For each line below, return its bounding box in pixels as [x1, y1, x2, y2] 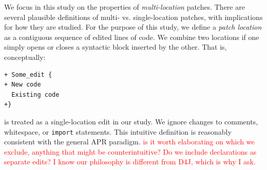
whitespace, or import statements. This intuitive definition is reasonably [4, 126, 232, 137]
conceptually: [4, 51, 46, 62]
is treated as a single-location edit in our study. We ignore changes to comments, [4, 116, 258, 126]
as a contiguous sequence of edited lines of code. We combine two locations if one [4, 31, 259, 42]
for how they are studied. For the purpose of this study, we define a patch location [4, 22, 262, 32]
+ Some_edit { [4, 71, 52, 78]
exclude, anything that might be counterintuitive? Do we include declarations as [4, 146, 257, 157]
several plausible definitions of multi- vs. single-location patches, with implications [4, 11, 263, 22]
